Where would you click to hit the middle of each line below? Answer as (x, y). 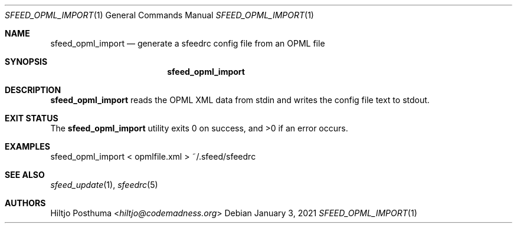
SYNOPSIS (26, 62)
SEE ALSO (25, 175)
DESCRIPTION (33, 90)
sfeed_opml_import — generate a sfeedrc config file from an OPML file (188, 43)
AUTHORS (25, 203)
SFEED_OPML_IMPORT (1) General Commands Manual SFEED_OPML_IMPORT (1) (159, 15)
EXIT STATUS (32, 118)
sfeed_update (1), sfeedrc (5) (104, 185)
